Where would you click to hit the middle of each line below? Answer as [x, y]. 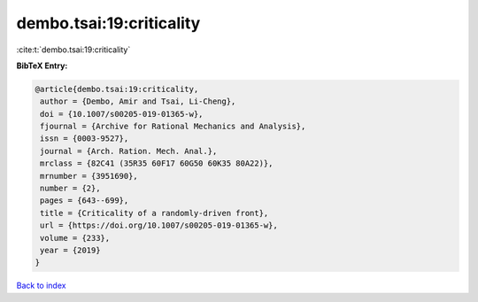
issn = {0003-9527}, [85, 139]
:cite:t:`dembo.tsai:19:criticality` [73, 50]
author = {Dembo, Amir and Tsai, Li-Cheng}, [138, 101]
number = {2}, [70, 189]
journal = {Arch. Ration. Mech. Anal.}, [129, 151]
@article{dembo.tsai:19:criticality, [117, 89]
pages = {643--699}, [85, 201]
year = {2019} [70, 250]
